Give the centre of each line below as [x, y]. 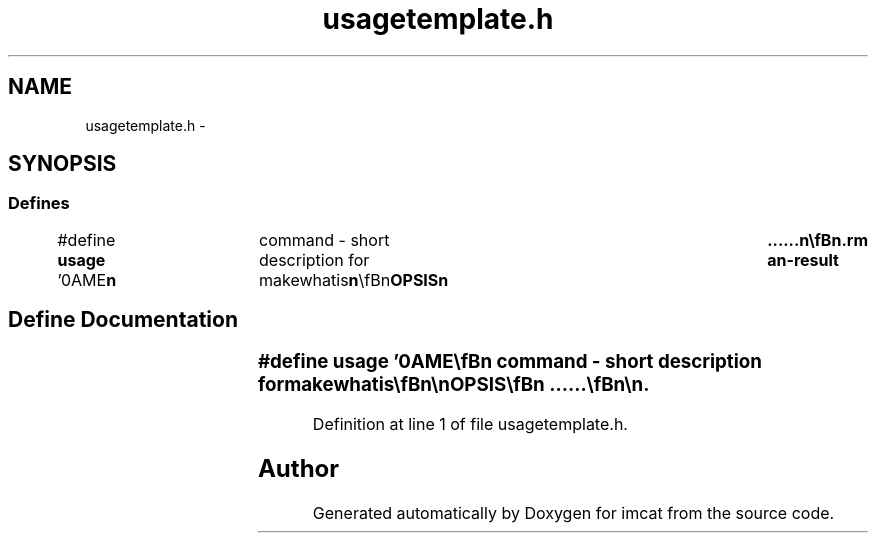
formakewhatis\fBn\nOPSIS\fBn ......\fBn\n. [453, 384]
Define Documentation [123, 320]
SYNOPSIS [62, 164]
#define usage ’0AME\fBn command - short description [509, 361]
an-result [803, 259]
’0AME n [87, 279]
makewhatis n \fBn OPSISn [354, 279]
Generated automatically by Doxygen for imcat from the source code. [573, 513]
